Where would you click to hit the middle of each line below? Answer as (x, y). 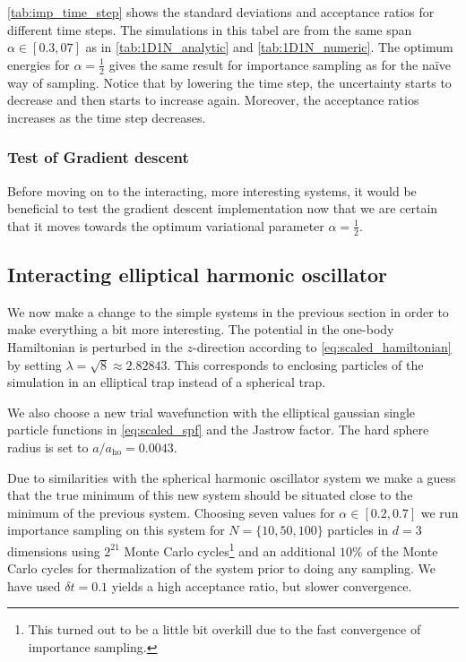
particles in (358, 530)
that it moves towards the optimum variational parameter (166, 225)
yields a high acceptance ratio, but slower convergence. (262, 585)
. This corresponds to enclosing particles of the (295, 364)
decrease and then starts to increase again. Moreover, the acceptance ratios (213, 100)
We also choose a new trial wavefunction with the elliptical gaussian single (211, 412)
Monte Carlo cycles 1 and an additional (230, 549)
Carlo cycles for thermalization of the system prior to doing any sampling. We (222, 568)
